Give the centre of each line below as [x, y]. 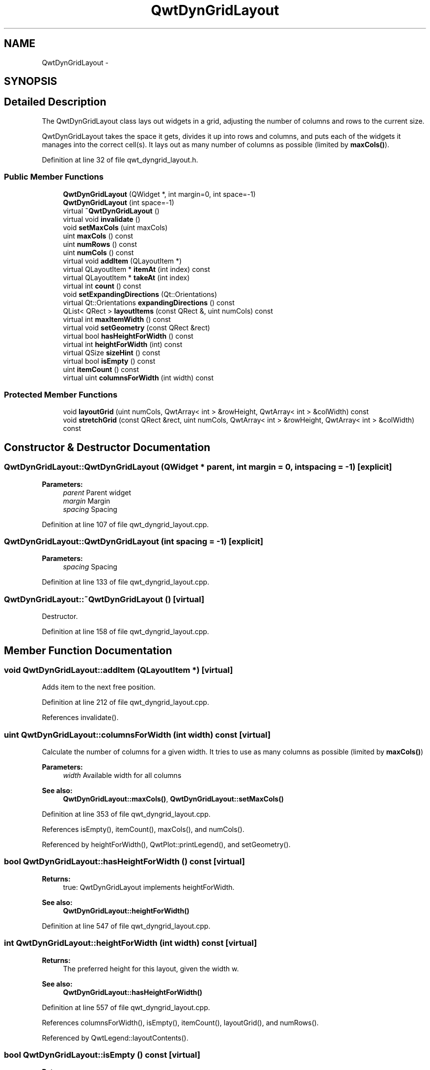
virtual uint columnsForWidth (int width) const [138, 377]
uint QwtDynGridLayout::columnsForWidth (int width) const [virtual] [137, 735]
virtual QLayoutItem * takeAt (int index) [126, 277]
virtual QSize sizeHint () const [112, 352]
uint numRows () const [100, 244]
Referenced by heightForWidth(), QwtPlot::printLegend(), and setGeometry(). [166, 845]
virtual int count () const [102, 286]
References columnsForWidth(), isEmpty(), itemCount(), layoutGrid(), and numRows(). [180, 1022]
